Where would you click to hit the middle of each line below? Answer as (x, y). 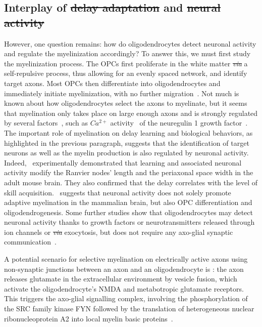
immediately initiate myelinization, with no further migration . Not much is (122, 93)
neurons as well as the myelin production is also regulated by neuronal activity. (126, 153)
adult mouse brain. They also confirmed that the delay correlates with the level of (131, 182)
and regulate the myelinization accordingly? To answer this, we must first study (127, 53)
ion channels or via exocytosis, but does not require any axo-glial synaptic (119, 232)
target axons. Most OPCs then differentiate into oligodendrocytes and (112, 83)
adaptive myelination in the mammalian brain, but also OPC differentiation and (128, 202)
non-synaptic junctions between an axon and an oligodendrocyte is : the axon (124, 269)
